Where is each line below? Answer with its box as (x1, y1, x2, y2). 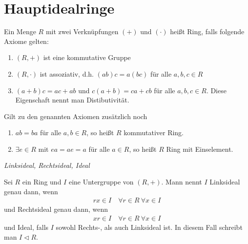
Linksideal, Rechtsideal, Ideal (4, 160, 90, 170)
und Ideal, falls (4, 222, 49, 232)
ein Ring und (22, 177, 62, 187)
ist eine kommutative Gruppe (43, 52, 131, 62)
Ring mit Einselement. (166, 143, 233, 154)
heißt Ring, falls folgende (170, 26, 245, 37)
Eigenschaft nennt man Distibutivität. (15, 95, 129, 105)
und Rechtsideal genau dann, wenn (4, 204, 108, 214)
